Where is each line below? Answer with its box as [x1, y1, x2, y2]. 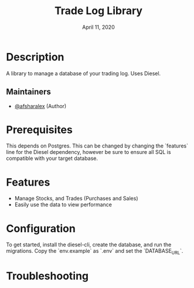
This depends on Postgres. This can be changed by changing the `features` [6, 142, 189, 149]
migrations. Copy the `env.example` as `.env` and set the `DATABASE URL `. [6, 247, 183, 256]
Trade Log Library [55, 4, 142, 18]
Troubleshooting [6, 269, 89, 283]
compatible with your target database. [6, 155, 98, 162]
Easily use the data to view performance [14, 201, 113, 208]
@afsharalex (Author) [14, 102, 67, 109]
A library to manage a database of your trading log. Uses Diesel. [6, 69, 161, 77]
